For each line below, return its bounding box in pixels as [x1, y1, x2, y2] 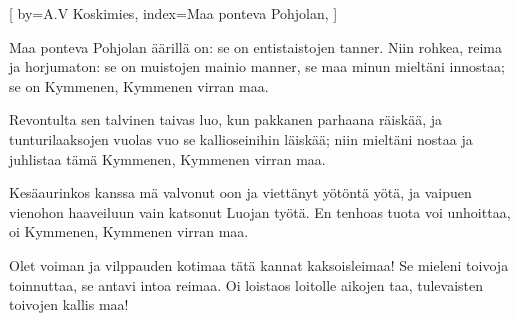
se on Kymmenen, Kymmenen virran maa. [9, 75, 269, 96]
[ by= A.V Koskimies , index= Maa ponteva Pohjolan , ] [9, 3, 338, 23]
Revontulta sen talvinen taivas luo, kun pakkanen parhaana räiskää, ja [9, 109, 443, 130]
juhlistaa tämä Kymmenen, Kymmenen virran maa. [9, 148, 326, 169]
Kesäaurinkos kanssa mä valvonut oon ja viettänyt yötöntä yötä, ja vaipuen [9, 182, 472, 203]
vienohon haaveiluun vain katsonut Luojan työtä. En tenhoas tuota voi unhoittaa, [9, 201, 511, 222]
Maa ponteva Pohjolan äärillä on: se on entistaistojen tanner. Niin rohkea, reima [9, 36, 502, 57]
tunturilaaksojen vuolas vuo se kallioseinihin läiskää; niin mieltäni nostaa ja [9, 128, 473, 149]
